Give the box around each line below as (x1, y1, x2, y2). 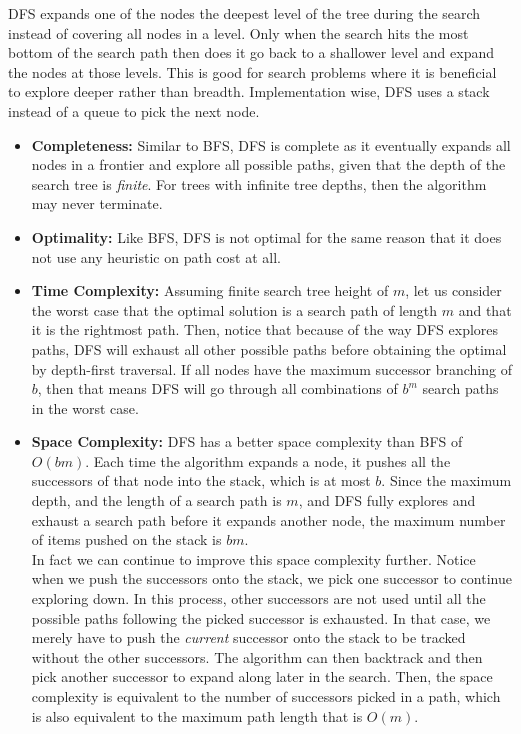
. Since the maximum (381, 470, 512, 491)
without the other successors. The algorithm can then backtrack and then (31, 646, 483, 667)
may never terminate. (31, 193, 163, 214)
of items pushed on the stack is (31, 529, 222, 550)
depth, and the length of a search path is (31, 490, 282, 511)
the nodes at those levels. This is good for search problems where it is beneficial (8, 61, 497, 82)
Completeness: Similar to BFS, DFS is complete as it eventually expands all (31, 134, 511, 155)
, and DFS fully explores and (298, 490, 476, 511)
